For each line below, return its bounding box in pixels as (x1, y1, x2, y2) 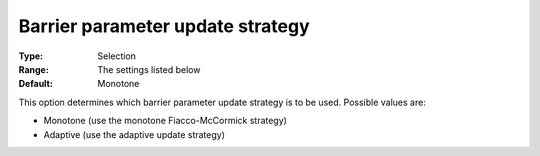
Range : (18, 63, 49, 75)
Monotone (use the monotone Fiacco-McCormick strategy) (43, 115, 287, 127)
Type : (18, 50, 44, 62)
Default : (18, 78, 54, 90)
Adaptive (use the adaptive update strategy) (43, 128, 225, 140)
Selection (97, 50, 137, 62)
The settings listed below (97, 63, 201, 75)
